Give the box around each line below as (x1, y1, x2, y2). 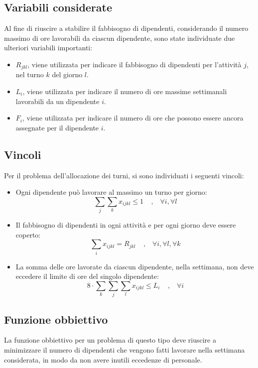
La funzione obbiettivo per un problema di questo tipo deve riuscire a (4, 335, 216, 345)
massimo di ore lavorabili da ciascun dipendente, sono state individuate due (4, 32, 235, 43)
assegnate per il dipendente (15, 122, 99, 132)
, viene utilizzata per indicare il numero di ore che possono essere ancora (22, 113, 244, 123)
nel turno (15, 69, 44, 80)
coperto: (15, 229, 41, 240)
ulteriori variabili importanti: (4, 42, 93, 53)
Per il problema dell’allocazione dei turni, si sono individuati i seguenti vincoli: (4, 170, 244, 180)
